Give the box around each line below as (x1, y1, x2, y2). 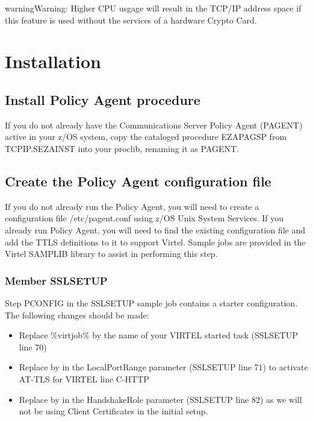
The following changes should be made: (5, 308, 149, 321)
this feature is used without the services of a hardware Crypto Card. (5, 13, 257, 26)
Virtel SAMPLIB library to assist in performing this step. (5, 247, 218, 260)
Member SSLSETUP (5, 273, 108, 288)
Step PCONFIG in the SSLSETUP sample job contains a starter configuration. (5, 296, 298, 309)
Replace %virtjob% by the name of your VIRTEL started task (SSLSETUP (19, 329, 298, 341)
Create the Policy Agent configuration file (5, 171, 271, 190)
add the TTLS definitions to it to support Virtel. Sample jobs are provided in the (5, 235, 306, 248)
